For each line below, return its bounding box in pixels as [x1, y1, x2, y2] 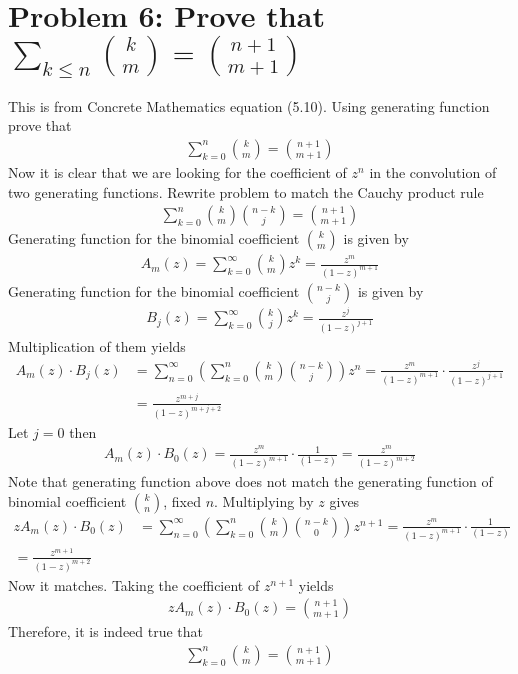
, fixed [163, 490, 201, 511]
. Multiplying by [214, 490, 314, 511]
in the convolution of [369, 161, 497, 182]
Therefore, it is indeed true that [8, 621, 204, 642]
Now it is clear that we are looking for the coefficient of [8, 161, 347, 182]
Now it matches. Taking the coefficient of [8, 574, 260, 595]
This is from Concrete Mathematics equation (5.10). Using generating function [8, 95, 490, 116]
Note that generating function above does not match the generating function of [8, 471, 493, 492]
